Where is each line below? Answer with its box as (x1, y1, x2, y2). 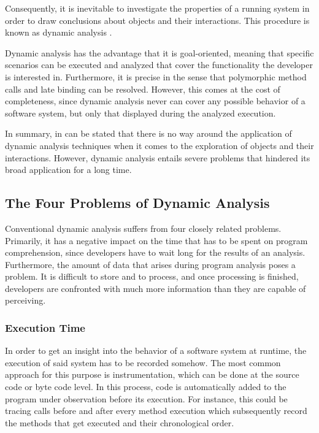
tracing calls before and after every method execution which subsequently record (5, 404, 307, 417)
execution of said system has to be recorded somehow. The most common (5, 356, 281, 369)
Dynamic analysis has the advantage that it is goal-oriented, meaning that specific (5, 46, 314, 59)
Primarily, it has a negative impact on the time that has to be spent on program (5, 234, 308, 247)
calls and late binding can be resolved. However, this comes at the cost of (5, 82, 280, 95)
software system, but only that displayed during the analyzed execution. (5, 106, 276, 119)
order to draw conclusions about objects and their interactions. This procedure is (5, 13, 310, 26)
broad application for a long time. (5, 163, 132, 176)
